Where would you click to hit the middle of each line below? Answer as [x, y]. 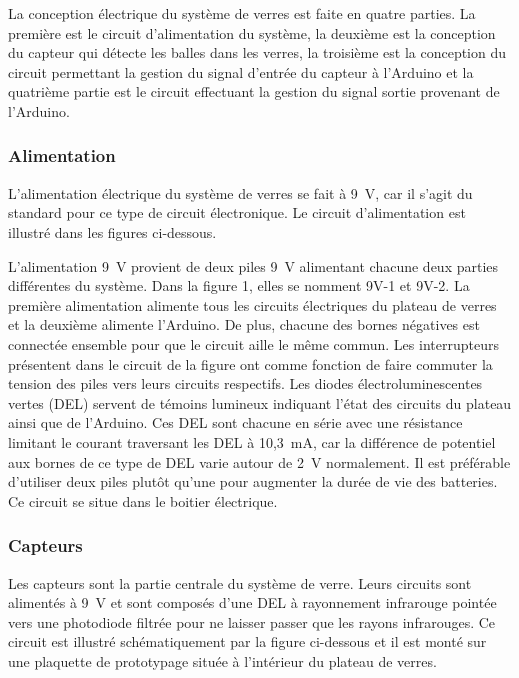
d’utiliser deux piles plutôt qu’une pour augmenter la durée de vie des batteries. [253, 481]
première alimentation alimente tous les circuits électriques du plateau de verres [252, 304]
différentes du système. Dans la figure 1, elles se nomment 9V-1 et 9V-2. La [239, 285]
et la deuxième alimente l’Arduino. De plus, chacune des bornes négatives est [244, 324]
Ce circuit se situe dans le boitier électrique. [143, 500]
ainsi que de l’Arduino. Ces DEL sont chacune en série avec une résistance [235, 422]
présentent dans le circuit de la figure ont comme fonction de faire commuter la [250, 363]
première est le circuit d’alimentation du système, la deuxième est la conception [252, 32]
